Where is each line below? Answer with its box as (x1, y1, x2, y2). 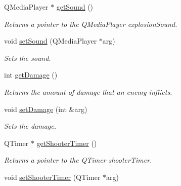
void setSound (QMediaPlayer (4, 35, 97, 46)
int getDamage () (4, 69, 58, 80)
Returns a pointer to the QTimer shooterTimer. (4, 155, 152, 165)
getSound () (56, 2, 94, 12)
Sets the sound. (4, 52, 51, 63)
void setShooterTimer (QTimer (4, 171, 101, 182)
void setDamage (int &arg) (4, 103, 87, 114)
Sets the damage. (4, 121, 57, 131)
